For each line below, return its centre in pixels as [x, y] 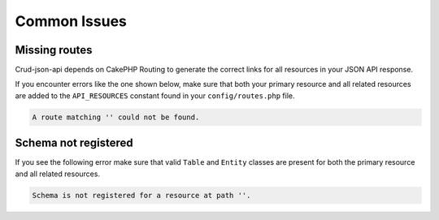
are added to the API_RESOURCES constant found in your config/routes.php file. [155, 95]
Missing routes [54, 50]
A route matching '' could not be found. [116, 117]
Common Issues [71, 21]
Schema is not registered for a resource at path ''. [141, 195]
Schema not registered [74, 143]
